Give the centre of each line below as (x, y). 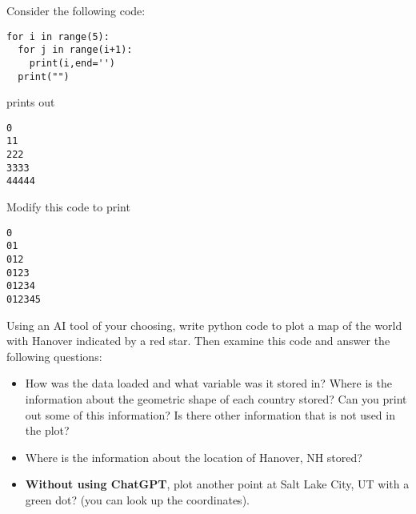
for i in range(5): (58, 36)
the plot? (47, 430)
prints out (31, 102)
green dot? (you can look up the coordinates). (137, 499)
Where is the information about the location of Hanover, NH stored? (194, 457)
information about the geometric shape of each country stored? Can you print (216, 399)
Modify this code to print (68, 207)
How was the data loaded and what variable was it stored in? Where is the (208, 383)
